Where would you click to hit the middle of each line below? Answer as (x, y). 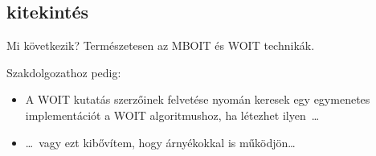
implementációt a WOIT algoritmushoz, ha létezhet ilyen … (172, 115)
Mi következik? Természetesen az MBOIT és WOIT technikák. (161, 45)
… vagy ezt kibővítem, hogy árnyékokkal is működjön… (160, 142)
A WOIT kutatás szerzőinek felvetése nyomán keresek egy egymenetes (198, 99)
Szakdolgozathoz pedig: (64, 72)
